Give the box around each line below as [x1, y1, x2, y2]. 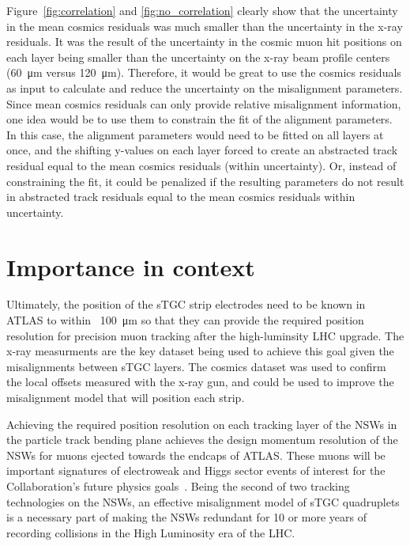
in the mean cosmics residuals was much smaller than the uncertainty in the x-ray [6, 17, 403, 34]
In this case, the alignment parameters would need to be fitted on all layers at [6, 126, 384, 142]
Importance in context [6, 250, 255, 282]
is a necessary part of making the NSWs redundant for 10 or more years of [6, 509, 367, 525]
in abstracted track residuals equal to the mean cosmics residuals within [6, 188, 355, 205]
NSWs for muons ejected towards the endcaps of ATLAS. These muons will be [6, 446, 386, 463]
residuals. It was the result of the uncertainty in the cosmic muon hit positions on [6, 33, 402, 50]
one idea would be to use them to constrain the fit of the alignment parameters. [6, 111, 393, 127]
